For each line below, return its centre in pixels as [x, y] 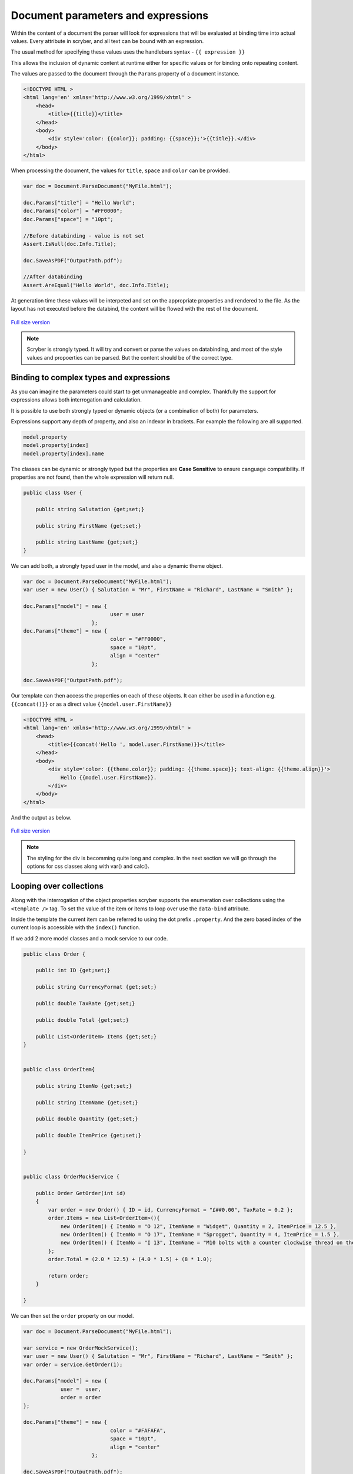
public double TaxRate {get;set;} [85, 1003]
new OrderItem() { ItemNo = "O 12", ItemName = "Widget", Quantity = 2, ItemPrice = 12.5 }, [198, 1226]
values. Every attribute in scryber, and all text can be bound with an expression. [107, 41]
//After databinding [53, 277]
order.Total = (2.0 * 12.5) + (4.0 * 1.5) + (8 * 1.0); [130, 1259]
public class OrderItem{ [59, 1070]
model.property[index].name [64, 453]
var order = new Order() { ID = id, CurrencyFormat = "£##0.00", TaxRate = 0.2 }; [171, 1210]
